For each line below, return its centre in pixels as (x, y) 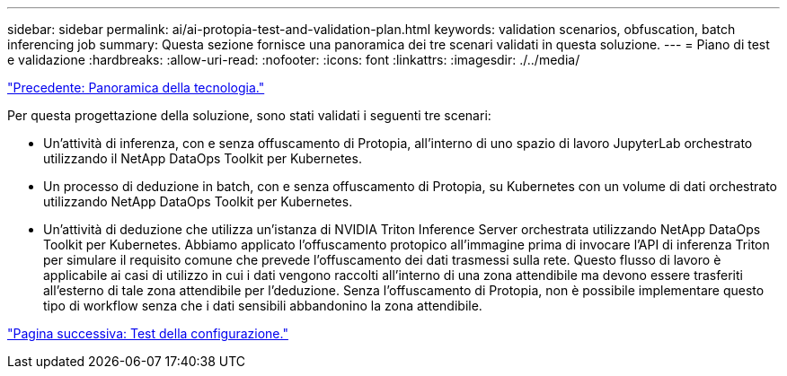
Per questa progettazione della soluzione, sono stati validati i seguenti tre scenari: (249, 115)
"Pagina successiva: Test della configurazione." (148, 333)
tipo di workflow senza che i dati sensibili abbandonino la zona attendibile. (263, 306)
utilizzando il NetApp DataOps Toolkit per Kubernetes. (203, 158)
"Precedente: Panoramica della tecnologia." (136, 87)
